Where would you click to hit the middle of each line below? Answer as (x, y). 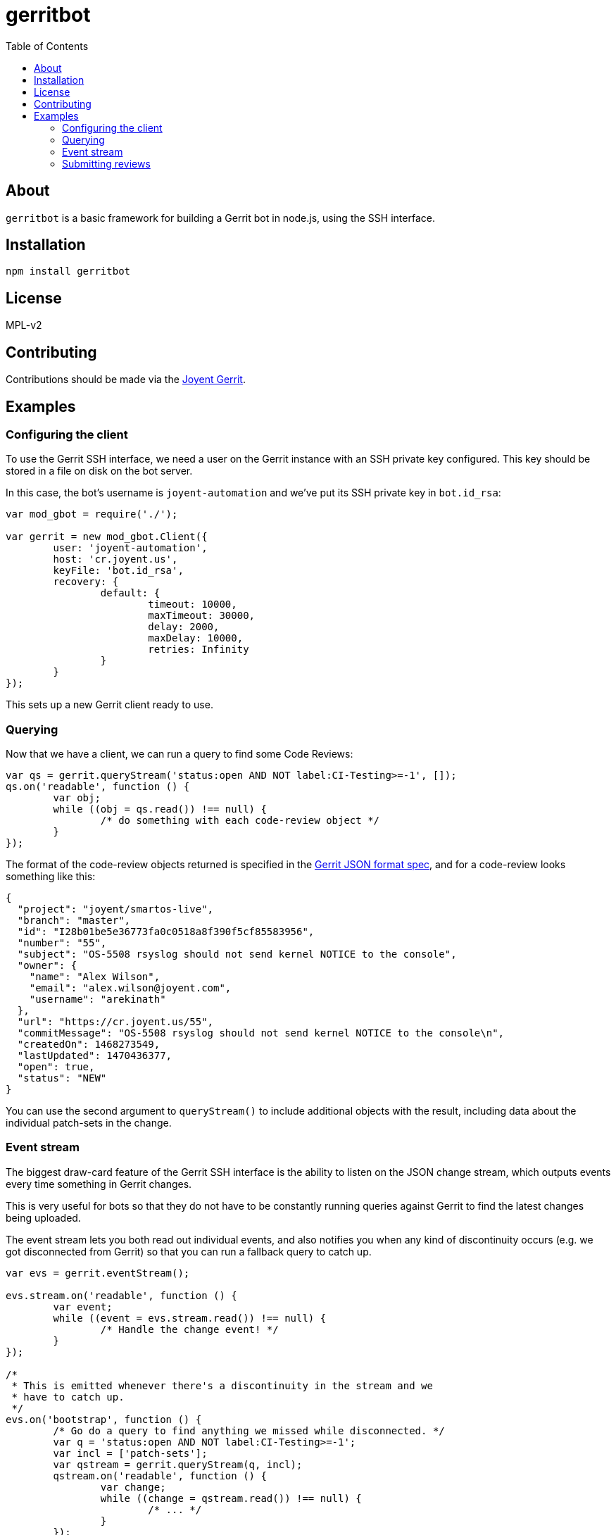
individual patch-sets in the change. (89, 1123)
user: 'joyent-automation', (130, 548)
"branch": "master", (74, 921)
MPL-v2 (24, 325)
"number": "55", (62, 943)
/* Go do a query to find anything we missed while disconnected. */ (249, 1430)
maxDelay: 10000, (196, 638)
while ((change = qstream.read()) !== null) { (231, 1498)
